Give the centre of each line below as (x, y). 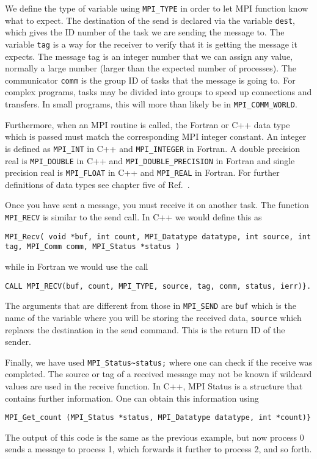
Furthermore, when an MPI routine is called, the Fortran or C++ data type (148, 124)
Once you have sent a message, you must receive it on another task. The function (157, 205)
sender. (18, 342)
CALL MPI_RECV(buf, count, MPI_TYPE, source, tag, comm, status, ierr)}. (158, 286)
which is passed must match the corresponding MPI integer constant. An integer (156, 136)
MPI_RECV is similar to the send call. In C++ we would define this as (133, 217)
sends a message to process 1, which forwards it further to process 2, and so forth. (158, 449)
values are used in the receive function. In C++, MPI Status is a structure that (154, 385)
